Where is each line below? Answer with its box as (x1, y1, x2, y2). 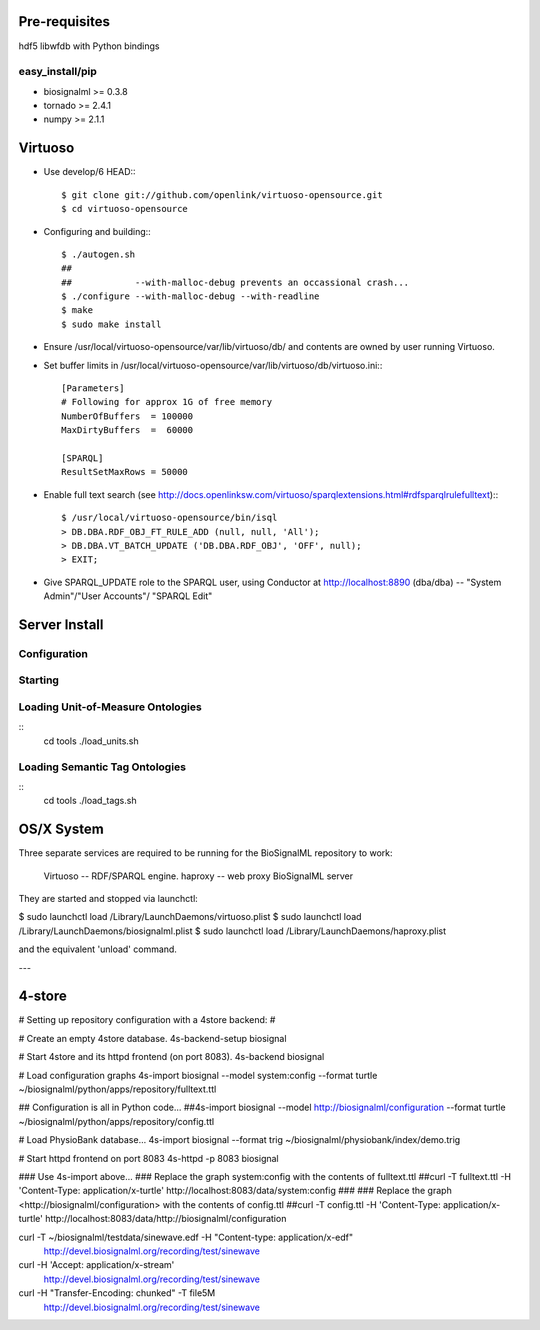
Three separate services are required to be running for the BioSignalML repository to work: (18, 847, 393, 859)
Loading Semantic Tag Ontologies (18, 760, 187, 774)
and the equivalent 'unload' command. (18, 943, 177, 955)
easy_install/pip (18, 65, 97, 79)
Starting (18, 673, 60, 687)
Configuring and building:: (43, 225, 152, 237)
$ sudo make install (61, 318, 162, 330)
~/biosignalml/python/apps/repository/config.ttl (18, 1115, 215, 1127)
